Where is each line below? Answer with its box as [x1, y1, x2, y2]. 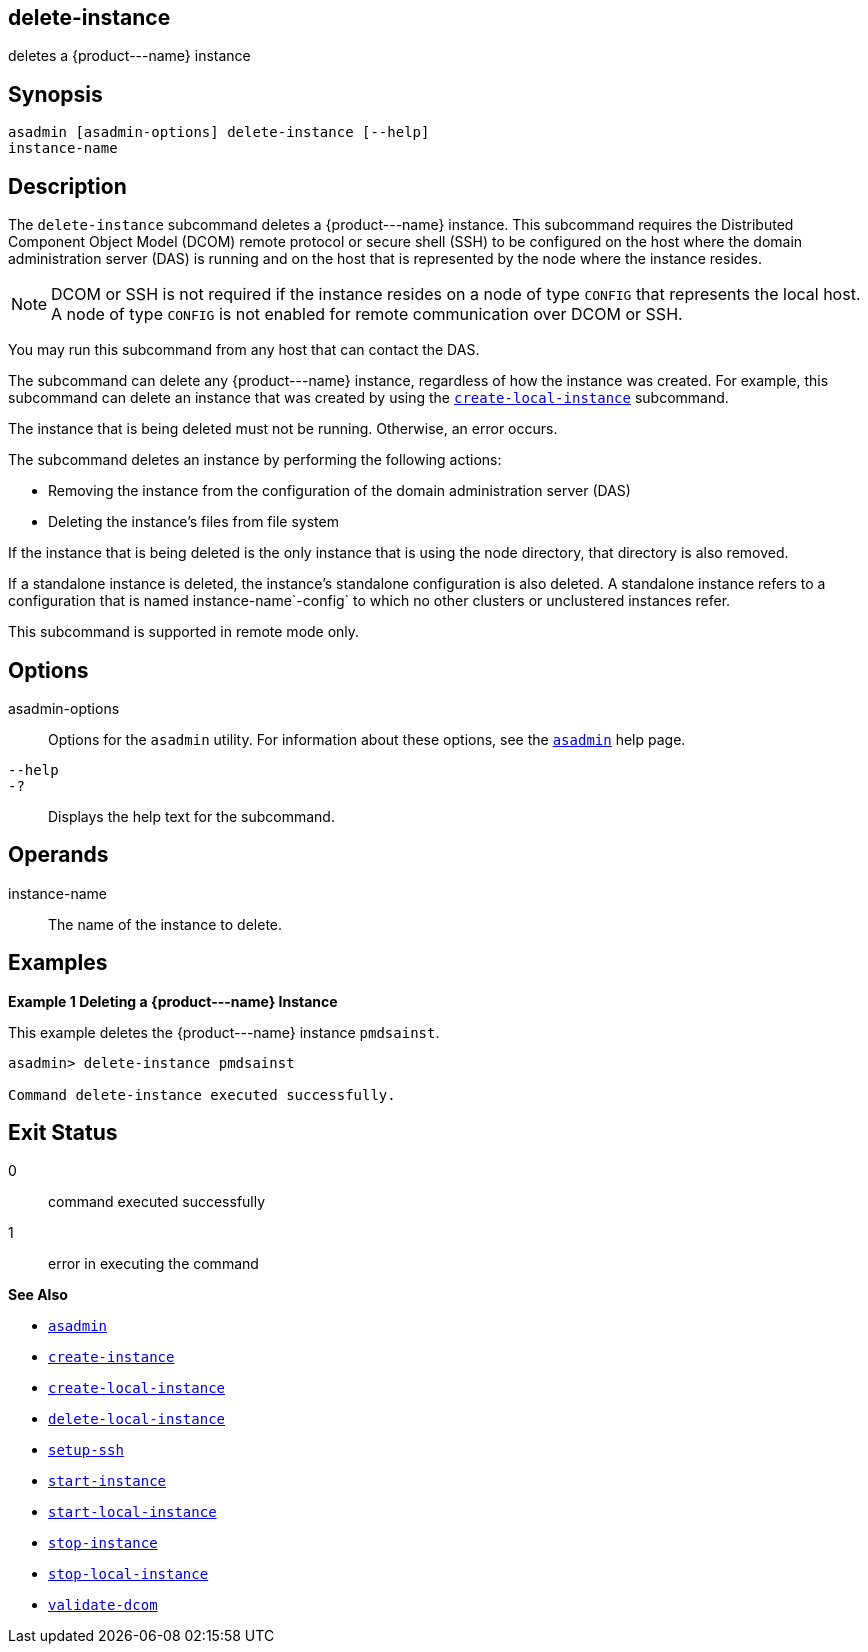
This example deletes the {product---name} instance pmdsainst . [8, 1023, 440, 1041]
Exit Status [8, 1120, 118, 1146]
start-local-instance [48, 1504, 217, 1521]
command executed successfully [48, 1193, 266, 1211]
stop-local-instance [48, 1566, 209, 1583]
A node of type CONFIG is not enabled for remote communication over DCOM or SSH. [51, 304, 683, 325]
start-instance [48, 1473, 167, 1490]
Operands [8, 842, 109, 868]
